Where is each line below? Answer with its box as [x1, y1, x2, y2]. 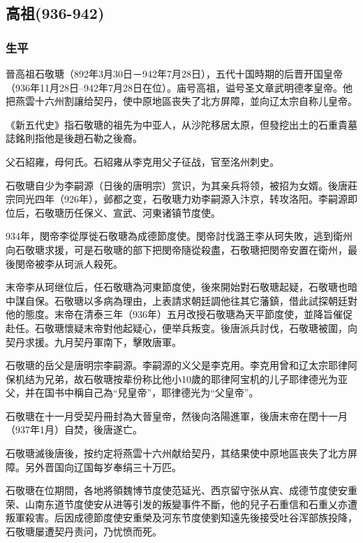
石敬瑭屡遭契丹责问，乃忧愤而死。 [6, 524, 162, 539]
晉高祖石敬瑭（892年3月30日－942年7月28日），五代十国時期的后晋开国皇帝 [6, 66, 343, 80]
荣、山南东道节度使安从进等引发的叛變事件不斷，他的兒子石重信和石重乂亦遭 [6, 496, 357, 511]
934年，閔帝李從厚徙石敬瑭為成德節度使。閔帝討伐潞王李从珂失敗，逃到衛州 [6, 229, 353, 243]
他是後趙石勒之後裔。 [44, 131, 142, 145]
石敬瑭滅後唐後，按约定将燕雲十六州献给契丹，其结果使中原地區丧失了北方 [6, 446, 348, 461]
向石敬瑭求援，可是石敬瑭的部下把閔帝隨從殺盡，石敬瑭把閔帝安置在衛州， [6, 242, 348, 256]
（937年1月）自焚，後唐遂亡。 [6, 422, 142, 437]
